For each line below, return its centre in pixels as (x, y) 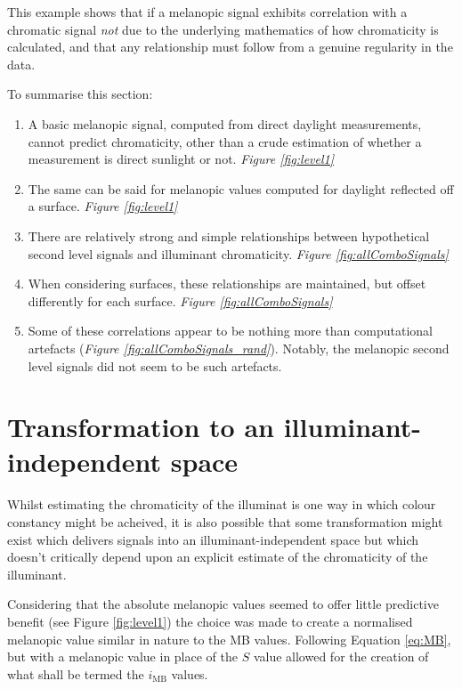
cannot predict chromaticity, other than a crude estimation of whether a (225, 141)
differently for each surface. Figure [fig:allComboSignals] (180, 300)
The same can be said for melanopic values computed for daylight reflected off (241, 188)
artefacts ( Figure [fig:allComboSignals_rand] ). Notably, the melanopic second (239, 348)
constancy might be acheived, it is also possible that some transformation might (225, 522)
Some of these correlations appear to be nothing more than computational (230, 331)
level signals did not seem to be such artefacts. (155, 365)
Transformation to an (141, 427)
